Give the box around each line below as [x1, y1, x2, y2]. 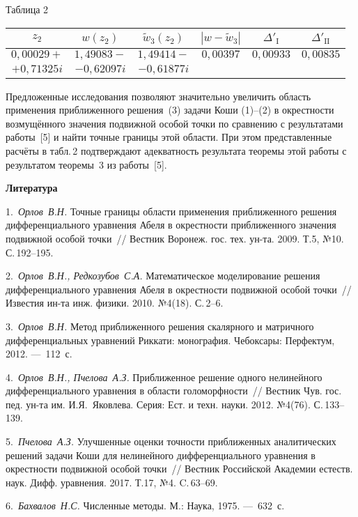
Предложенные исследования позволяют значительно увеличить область [6, 88, 311, 103]
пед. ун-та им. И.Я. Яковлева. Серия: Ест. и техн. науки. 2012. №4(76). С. [6, 396, 323, 411]
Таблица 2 [6, 2, 49, 16]
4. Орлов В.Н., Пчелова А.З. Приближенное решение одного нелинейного [6, 369, 322, 384]
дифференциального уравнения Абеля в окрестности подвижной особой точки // [6, 281, 352, 296]
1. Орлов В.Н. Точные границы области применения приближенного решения [6, 203, 337, 218]
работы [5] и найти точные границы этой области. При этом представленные [6, 130, 332, 144]
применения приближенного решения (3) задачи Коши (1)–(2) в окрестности [6, 102, 334, 117]
